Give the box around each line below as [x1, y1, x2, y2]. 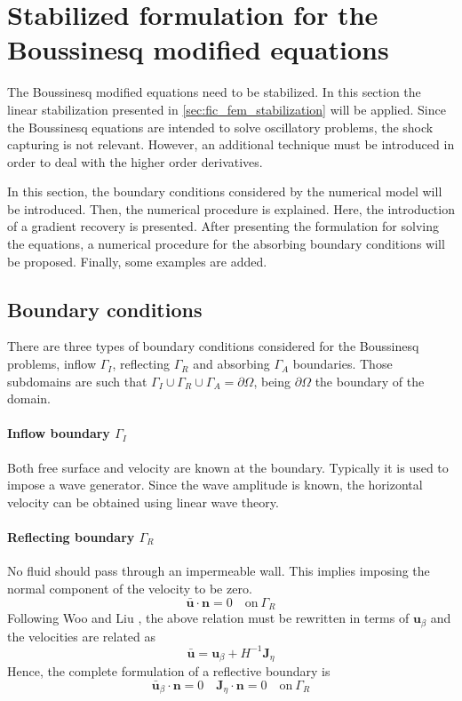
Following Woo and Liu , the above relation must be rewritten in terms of [7, 609, 410, 627]
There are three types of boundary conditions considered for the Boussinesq [7, 337, 419, 355]
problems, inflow [7, 354, 97, 373]
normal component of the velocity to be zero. [7, 578, 252, 597]
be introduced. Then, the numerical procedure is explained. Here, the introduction [7, 199, 455, 218]
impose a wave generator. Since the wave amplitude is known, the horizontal [7, 475, 423, 494]
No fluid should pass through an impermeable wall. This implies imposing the [7, 562, 430, 580]
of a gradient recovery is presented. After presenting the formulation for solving [7, 217, 439, 235]
